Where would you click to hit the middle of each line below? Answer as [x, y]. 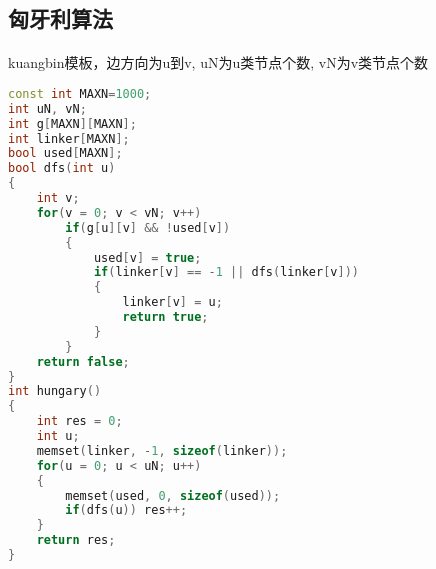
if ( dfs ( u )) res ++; [126, 510]
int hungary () [55, 391]
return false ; [83, 361]
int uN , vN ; [47, 108]
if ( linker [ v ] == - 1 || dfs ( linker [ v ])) [226, 272]
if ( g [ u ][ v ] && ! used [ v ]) [148, 227]
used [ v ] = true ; [147, 257]
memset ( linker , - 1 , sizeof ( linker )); [162, 450]
